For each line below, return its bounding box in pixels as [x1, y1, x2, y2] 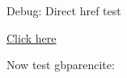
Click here [6, 29, 57, 46]
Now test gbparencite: [6, 56, 115, 73]
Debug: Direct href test [6, 2, 121, 18]
